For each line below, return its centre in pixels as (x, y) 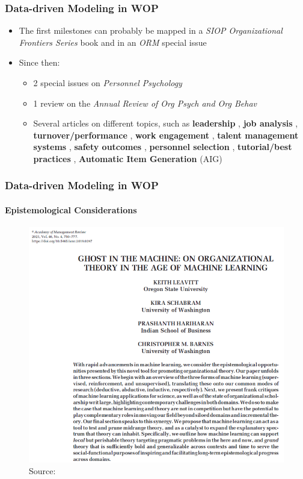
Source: (42, 471)
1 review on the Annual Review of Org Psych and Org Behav (145, 103)
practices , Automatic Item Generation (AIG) (128, 158)
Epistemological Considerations (71, 210)
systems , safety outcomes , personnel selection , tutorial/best (163, 147)
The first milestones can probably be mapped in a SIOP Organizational (151, 30)
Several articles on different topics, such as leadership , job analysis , (166, 123)
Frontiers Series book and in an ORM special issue (113, 42)
